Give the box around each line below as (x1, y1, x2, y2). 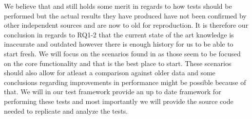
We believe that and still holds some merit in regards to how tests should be (4, 1, 232, 11)
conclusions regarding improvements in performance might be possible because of (4, 77, 246, 87)
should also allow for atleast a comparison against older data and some (4, 68, 215, 78)
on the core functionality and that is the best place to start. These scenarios (4, 58, 232, 68)
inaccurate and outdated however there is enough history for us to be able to (4, 39, 233, 49)
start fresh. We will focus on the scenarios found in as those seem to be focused (4, 48, 241, 58)
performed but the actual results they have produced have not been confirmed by (4, 10, 247, 20)
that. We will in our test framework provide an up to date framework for (4, 86, 221, 97)
